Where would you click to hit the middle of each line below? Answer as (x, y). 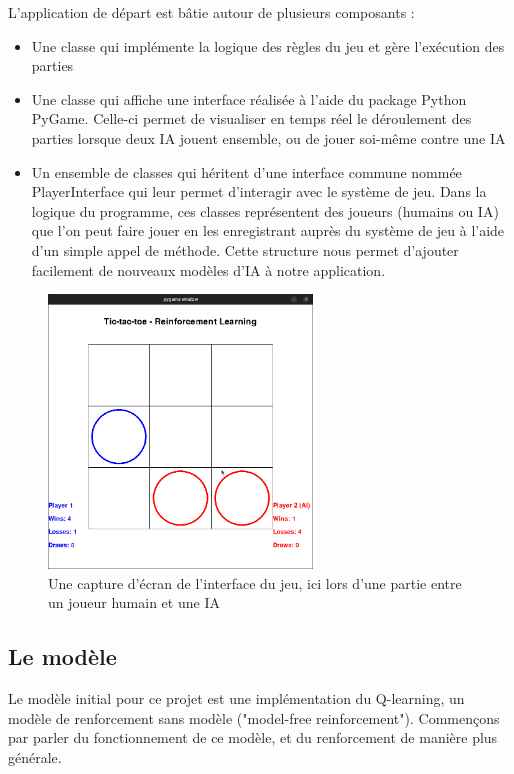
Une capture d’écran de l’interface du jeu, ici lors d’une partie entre (255, 582)
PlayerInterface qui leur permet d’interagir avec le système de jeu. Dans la (259, 191)
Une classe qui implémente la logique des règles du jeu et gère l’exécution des (268, 45)
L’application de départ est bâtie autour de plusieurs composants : (211, 12)
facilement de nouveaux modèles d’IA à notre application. (208, 269)
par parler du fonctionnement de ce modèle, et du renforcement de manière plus (253, 737)
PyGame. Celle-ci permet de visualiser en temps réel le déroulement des (251, 118)
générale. (35, 756)
